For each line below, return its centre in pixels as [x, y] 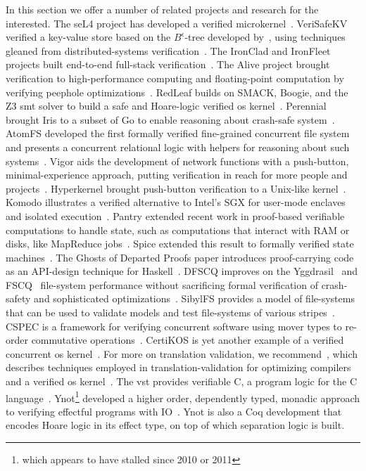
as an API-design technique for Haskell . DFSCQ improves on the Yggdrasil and [182, 271]
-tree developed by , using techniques [265, 37]
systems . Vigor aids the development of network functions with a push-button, [177, 161]
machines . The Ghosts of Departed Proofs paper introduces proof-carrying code [180, 257]
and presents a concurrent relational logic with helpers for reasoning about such [178, 147]
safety [18, 298]
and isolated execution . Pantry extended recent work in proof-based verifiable [175, 215]
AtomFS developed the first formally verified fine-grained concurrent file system [178, 133]
